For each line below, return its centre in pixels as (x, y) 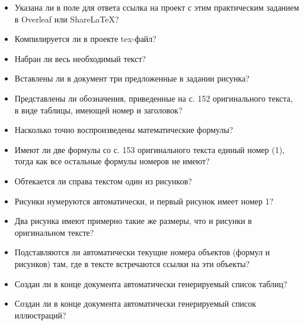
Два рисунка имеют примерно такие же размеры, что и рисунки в (133, 221)
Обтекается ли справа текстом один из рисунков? (103, 181)
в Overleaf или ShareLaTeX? (67, 19)
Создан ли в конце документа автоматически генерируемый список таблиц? (151, 283)
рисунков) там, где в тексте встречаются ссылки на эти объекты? (132, 263)
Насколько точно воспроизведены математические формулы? (124, 130)
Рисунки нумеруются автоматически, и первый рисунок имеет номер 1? (144, 201)
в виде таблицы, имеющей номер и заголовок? (98, 110)
